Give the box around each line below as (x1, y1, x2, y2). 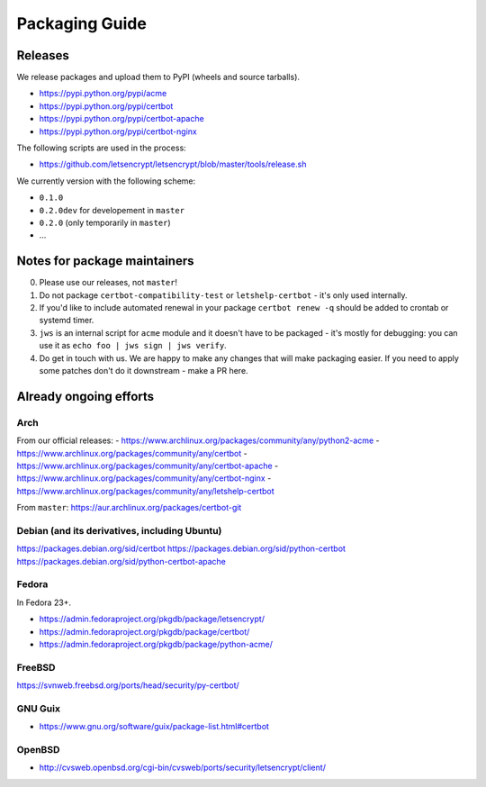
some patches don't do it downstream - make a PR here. (39, 366, 248, 375)
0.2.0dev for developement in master (39, 204, 184, 215)
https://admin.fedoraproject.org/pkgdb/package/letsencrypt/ (39, 613, 265, 625)
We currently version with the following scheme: (16, 176, 196, 186)
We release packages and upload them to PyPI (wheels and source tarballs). (16, 72, 301, 83)
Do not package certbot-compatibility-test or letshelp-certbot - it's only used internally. (39, 289, 409, 301)
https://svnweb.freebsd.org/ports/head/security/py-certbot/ (16, 680, 240, 691)
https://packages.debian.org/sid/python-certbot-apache (16, 556, 227, 566)
